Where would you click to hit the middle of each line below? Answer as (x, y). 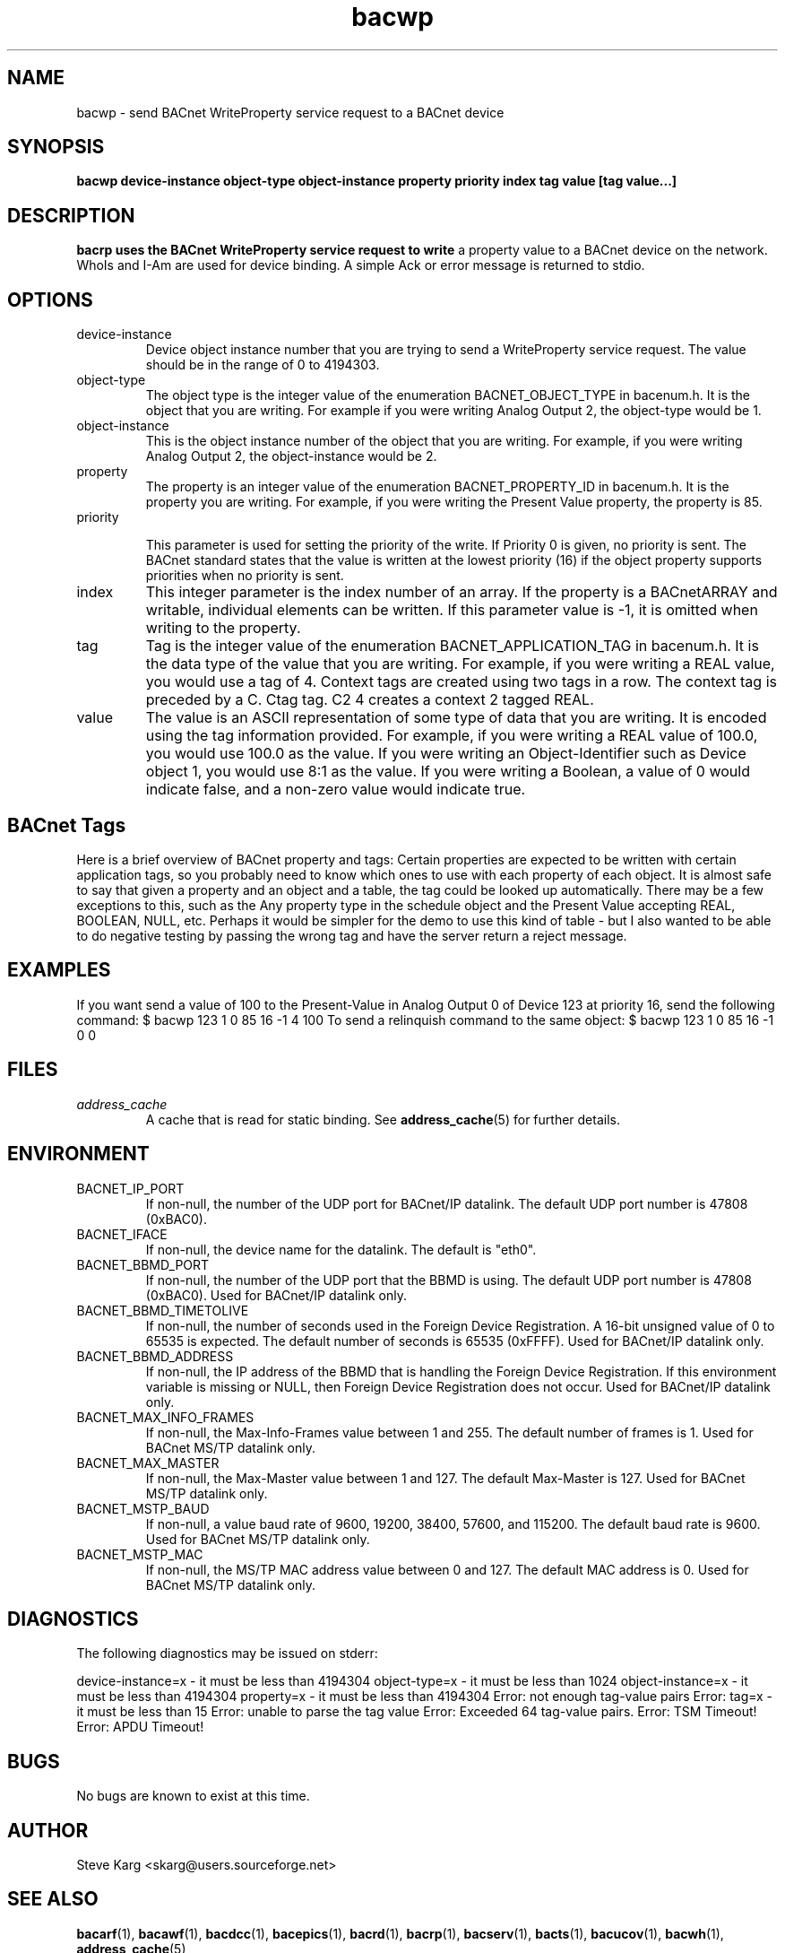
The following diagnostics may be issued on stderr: (227, 1654)
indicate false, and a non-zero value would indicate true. (336, 790)
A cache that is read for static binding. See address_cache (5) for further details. (383, 1119)
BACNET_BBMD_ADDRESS (155, 1356)
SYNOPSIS (56, 147)
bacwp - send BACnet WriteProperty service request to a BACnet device (290, 112)
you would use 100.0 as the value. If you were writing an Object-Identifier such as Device (446, 754)
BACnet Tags (67, 825)
